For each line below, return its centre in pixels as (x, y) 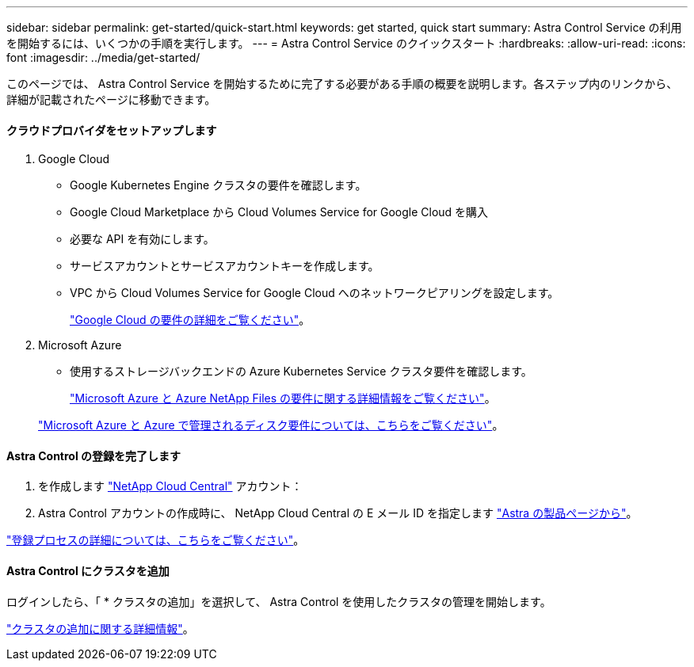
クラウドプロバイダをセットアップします (112, 130)
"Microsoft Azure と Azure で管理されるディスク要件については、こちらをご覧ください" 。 (271, 425)
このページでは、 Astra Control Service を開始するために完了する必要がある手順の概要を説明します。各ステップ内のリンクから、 (342, 84)
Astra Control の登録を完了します (94, 455)
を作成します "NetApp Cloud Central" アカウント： (170, 486)
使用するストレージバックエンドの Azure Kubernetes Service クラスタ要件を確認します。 (301, 372)
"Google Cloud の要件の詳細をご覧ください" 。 (190, 320)
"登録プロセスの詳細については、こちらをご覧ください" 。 (156, 540)
